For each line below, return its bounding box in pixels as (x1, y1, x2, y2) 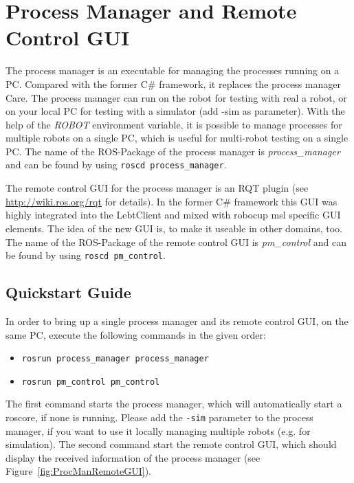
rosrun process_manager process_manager (21, 354, 209, 364)
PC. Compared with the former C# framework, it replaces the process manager (5, 76, 341, 91)
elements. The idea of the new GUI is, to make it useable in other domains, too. (5, 221, 342, 235)
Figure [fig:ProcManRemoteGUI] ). (5, 464, 151, 478)
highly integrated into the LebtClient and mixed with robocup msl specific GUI (5, 207, 341, 222)
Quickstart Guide (5, 282, 131, 303)
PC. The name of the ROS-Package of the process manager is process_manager (5, 144, 340, 158)
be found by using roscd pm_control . (5, 248, 166, 262)
